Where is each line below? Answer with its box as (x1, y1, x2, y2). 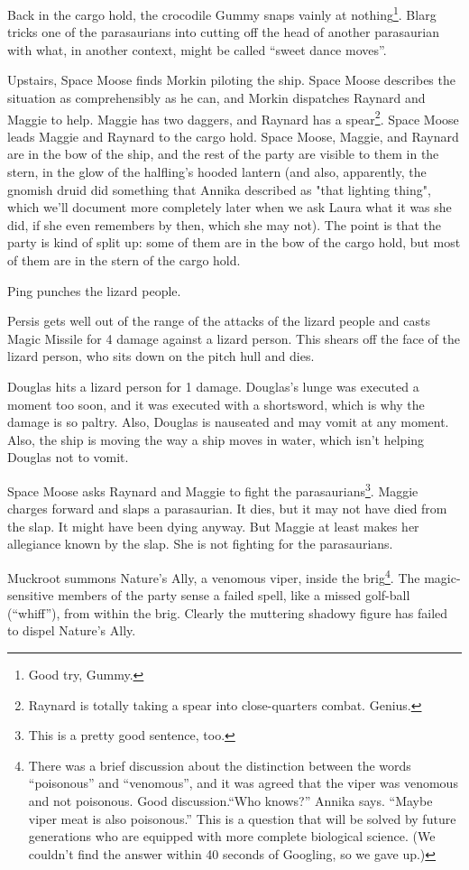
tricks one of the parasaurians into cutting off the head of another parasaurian (7, 23, 439, 42)
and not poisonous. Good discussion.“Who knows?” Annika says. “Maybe (28, 791, 433, 810)
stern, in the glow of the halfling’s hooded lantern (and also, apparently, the (7, 162, 427, 181)
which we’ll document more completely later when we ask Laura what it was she (7, 198, 452, 217)
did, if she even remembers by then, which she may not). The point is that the (7, 215, 442, 234)
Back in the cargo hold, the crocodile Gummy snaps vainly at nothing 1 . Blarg (7, 3, 437, 23)
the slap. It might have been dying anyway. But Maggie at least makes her (7, 516, 419, 535)
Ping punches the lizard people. (7, 281, 181, 300)
